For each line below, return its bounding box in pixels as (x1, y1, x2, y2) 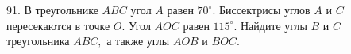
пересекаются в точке (6, 17, 110, 33)
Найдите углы (240, 17, 307, 33)
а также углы (106, 33, 170, 49)
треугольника (6, 33, 70, 49)
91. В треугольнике (6, 2, 98, 17)
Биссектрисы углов (218, 2, 310, 17)
